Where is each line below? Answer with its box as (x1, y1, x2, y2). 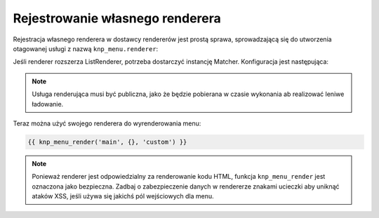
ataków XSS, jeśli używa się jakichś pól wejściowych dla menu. (32, 192, 214, 200)
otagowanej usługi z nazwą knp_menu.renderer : (13, 44, 159, 53)
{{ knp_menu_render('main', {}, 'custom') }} (27, 137, 187, 146)
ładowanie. (32, 100, 64, 108)
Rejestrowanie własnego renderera (13, 11, 221, 26)
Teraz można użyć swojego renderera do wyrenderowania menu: (13, 119, 201, 128)
